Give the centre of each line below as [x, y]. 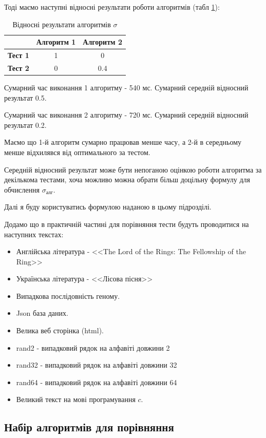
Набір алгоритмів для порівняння [89, 427]
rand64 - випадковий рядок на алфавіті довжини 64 [97, 382]
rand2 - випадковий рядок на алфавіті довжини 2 [93, 347]
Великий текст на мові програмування [76, 399]
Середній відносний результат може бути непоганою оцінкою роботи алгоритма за [133, 169]
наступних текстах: [34, 234]
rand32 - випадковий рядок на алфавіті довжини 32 [97, 365]
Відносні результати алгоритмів [62, 24]
